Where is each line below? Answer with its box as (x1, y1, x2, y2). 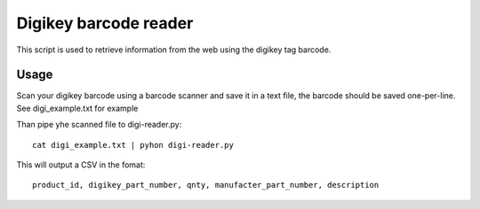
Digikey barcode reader (16, 13, 194, 33)
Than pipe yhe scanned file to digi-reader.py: (16, 120, 182, 130)
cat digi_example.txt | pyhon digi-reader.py (32, 140, 235, 150)
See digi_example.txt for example (16, 103, 139, 113)
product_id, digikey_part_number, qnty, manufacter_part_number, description (32, 180, 380, 190)
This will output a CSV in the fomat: (16, 159, 146, 170)
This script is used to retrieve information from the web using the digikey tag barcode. (16, 44, 332, 55)
